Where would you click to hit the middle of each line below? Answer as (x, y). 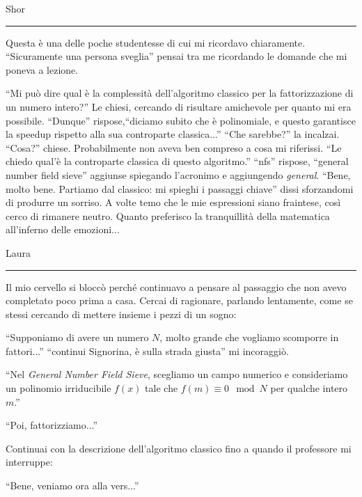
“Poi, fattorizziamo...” (52, 425)
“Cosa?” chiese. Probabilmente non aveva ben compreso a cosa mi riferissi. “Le (174, 147)
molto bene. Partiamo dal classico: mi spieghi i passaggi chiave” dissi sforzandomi (180, 188)
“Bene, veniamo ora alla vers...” (72, 486)
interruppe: (29, 462)
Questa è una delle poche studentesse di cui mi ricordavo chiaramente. (156, 42)
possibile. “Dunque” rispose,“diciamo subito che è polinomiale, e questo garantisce (181, 120)
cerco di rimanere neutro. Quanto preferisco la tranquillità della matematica (168, 215)
